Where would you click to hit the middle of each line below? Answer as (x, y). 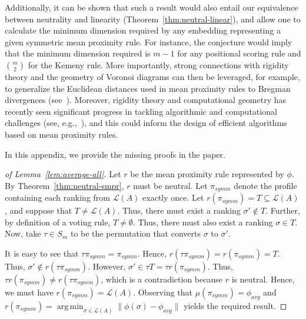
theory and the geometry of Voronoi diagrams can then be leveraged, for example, (152, 76)
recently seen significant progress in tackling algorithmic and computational (141, 111)
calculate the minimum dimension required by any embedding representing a (143, 30)
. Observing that (163, 292)
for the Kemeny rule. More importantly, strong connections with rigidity (158, 64)
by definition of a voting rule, (58, 222)
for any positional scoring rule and (239, 53)
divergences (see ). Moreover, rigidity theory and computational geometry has (146, 100)
